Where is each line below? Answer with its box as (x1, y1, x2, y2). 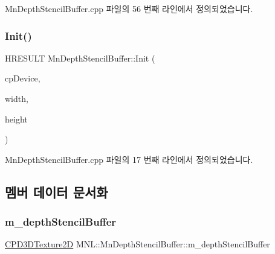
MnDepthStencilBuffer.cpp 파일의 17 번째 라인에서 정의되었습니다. (5, 153, 253, 165)
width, (5, 92, 28, 104)
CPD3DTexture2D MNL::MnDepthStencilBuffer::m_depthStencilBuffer (5, 238, 270, 250)
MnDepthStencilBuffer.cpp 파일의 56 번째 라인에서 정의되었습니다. (5, 2, 253, 14)
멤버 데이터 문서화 (5, 182, 108, 201)
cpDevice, (5, 72, 40, 84)
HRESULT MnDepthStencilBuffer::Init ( (5, 51, 155, 64)
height (5, 112, 28, 125)
